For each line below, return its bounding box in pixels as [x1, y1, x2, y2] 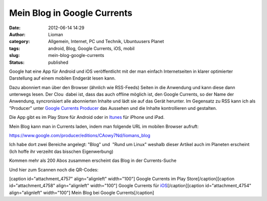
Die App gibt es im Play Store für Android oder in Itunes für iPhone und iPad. [9, 114, 165, 120]
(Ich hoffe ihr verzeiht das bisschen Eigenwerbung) [9, 149, 114, 154]
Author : [9, 31, 26, 37]
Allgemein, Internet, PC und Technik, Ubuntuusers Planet [48, 39, 164, 45]
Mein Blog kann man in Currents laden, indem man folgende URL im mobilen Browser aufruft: [9, 123, 199, 129]
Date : [9, 25, 21, 31]
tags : [9, 45, 20, 51]
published [48, 59, 69, 65]
